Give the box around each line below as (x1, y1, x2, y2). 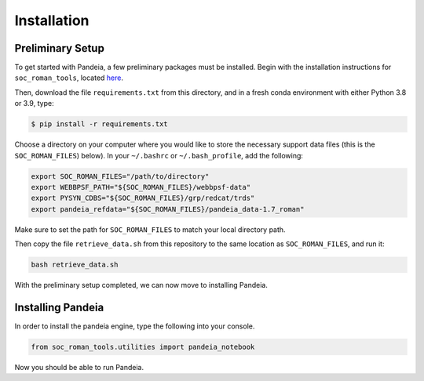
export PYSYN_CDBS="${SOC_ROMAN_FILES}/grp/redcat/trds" (31, 194, 255, 203)
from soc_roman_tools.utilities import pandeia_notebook (31, 342, 255, 351)
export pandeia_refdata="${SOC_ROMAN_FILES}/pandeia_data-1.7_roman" (31, 205, 305, 213)
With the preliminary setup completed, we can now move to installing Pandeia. (14, 281, 269, 290)
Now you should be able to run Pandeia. (14, 362, 144, 372)
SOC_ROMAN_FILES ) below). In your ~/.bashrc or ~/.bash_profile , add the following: (14, 151, 304, 160)
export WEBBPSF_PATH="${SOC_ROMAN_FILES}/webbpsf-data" (31, 183, 251, 191)
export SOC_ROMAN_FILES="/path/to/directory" (31, 172, 210, 180)
